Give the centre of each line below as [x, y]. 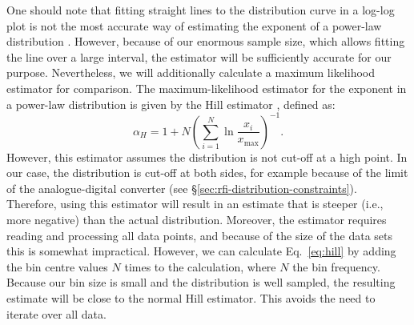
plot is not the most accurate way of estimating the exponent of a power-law [194, 25]
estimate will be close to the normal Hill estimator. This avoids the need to [191, 298]
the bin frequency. [336, 266]
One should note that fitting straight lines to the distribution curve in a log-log [201, 10]
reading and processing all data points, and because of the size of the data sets [200, 235]
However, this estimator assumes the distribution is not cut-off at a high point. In [207, 156]
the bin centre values [57, 266]
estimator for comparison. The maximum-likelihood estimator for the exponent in [207, 88]
